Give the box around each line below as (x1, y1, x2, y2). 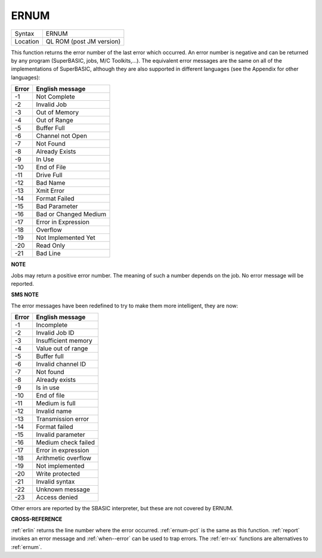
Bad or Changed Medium (36, 210, 107, 218)
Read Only (36, 242, 66, 250)
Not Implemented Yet (36, 233, 95, 242)
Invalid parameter (36, 430, 86, 439)
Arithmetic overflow (36, 454, 92, 463)
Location (14, 37, 39, 45)
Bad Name (36, 179, 66, 187)
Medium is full (36, 399, 76, 408)
